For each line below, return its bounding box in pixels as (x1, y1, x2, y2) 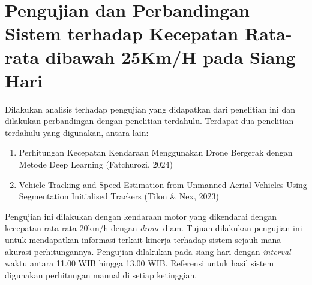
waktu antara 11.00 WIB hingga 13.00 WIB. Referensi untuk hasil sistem (5, 257, 274, 269)
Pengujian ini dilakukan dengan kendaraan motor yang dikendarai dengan (5, 210, 277, 222)
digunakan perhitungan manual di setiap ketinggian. (5, 268, 197, 281)
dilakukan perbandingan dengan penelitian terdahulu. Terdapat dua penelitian (5, 114, 294, 127)
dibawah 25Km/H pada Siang (45, 44, 296, 69)
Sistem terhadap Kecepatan (5, 21, 239, 46)
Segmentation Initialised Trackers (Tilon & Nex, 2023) (19, 190, 219, 202)
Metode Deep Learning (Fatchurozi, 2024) (19, 158, 173, 171)
